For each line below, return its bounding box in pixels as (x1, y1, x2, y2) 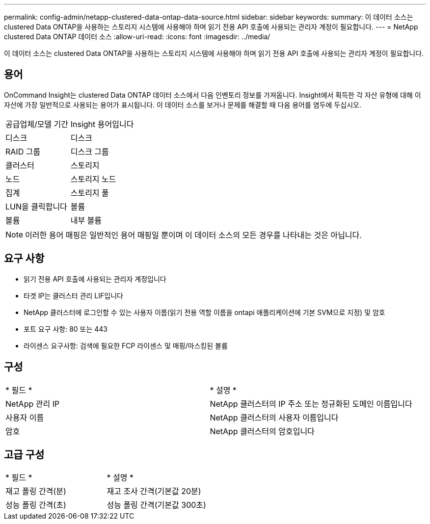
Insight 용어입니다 (70, 119, 134, 129)
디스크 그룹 (70, 146, 109, 157)
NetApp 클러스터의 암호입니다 (210, 426, 315, 436)
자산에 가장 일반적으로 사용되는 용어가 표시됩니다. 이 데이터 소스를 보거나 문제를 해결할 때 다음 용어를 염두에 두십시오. (4, 100, 361, 109)
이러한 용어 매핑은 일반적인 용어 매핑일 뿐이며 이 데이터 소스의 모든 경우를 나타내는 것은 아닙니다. (25, 230, 362, 240)
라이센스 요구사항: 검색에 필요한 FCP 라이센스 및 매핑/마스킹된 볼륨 (24, 341, 228, 350)
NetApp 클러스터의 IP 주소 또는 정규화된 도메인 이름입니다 (210, 398, 412, 409)
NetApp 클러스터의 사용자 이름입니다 (210, 412, 339, 422)
